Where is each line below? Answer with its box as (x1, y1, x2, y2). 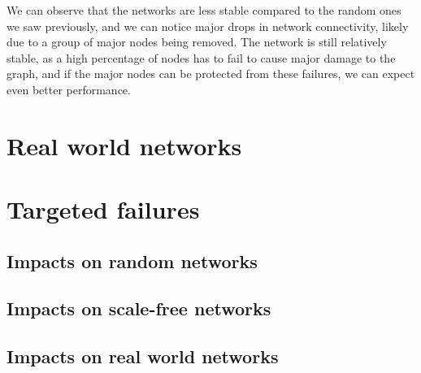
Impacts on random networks (7, 248, 258, 273)
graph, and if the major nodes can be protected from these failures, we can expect (7, 65, 415, 82)
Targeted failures (7, 193, 200, 226)
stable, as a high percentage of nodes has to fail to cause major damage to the (7, 49, 396, 66)
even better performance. (7, 80, 131, 98)
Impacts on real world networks (7, 344, 279, 369)
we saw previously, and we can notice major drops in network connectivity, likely (7, 17, 409, 34)
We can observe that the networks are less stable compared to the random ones (7, 2, 401, 18)
